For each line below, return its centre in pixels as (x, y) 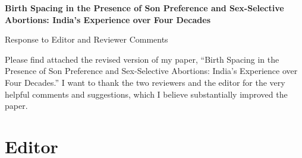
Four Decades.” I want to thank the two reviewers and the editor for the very (145, 82)
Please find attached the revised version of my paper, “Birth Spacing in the (142, 59)
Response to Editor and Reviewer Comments (86, 39)
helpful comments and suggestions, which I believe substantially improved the (146, 94)
